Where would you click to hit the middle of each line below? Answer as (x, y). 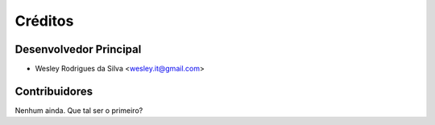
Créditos (44, 21)
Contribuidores (54, 91)
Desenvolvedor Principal (78, 49)
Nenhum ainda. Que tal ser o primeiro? (79, 110)
